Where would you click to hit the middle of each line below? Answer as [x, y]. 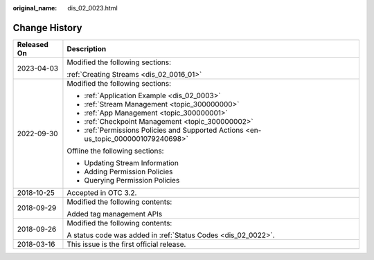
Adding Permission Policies [128, 171]
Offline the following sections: [115, 151]
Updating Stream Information [132, 162]
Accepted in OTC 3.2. [102, 192]
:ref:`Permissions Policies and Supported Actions [164, 130]
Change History [47, 28]
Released [33, 44]
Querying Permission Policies [132, 180]
